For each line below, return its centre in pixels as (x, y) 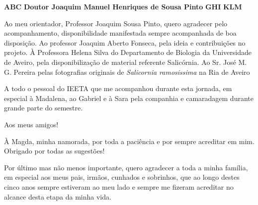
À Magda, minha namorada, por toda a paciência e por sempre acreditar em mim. (129, 141)
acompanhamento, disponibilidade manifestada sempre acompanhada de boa (120, 33)
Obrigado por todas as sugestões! (54, 151)
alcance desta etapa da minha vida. (58, 196)
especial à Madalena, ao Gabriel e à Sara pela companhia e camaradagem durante (129, 98)
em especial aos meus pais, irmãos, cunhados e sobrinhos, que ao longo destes (122, 177)
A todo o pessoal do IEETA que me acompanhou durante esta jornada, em (118, 88)
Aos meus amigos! (31, 124)
